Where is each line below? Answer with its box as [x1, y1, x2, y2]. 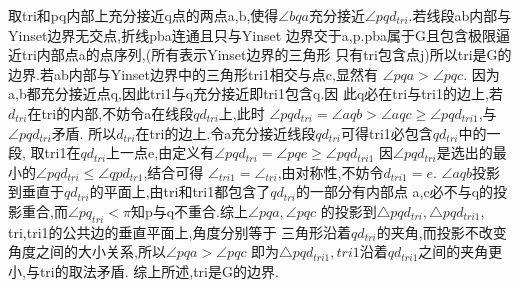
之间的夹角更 [418, 241, 503, 262]
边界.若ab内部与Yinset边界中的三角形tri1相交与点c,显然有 [8, 63, 378, 84]
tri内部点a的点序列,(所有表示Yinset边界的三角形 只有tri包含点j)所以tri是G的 [21, 44, 512, 65]
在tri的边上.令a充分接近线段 [135, 122, 316, 143]
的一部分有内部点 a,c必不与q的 [295, 181, 494, 202]
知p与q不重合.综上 [130, 200, 248, 221]
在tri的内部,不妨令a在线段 [27, 102, 194, 123]
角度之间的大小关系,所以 [8, 241, 166, 262]
